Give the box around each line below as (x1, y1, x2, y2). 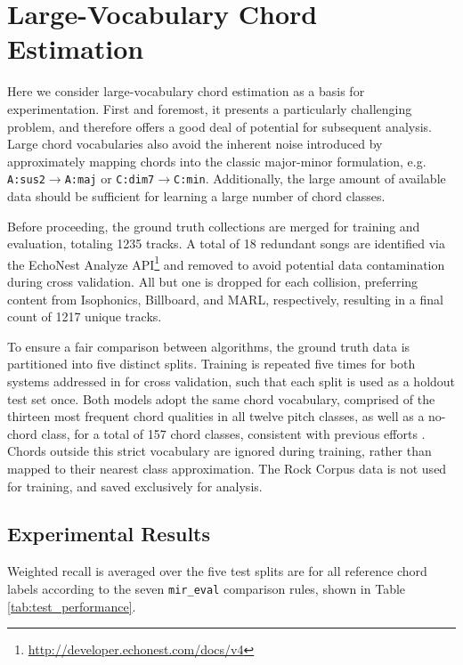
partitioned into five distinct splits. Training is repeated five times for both (7, 354, 416, 373)
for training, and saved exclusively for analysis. (7, 476, 263, 495)
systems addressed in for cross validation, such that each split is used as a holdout (7, 371, 456, 390)
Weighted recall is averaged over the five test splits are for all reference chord (7, 562, 427, 580)
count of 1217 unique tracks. (7, 307, 162, 326)
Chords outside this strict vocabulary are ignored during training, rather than (7, 442, 432, 460)
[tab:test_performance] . (7, 596, 136, 615)
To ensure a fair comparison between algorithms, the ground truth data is (7, 337, 410, 355)
